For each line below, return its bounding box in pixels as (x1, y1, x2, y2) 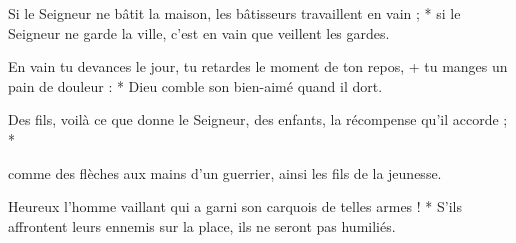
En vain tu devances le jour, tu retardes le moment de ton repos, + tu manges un (8, 56, 508, 77)
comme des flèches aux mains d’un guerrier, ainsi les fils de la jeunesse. (8, 162, 442, 183)
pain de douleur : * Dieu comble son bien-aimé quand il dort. (8, 75, 383, 96)
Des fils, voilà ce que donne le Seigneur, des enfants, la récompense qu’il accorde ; (8, 109, 508, 130)
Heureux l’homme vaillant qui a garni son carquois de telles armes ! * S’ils (8, 196, 462, 217)
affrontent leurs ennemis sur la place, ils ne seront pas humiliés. (8, 215, 396, 236)
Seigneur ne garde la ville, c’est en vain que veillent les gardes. (8, 22, 390, 43)
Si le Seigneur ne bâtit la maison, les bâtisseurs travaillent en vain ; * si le (8, 3, 461, 23)
